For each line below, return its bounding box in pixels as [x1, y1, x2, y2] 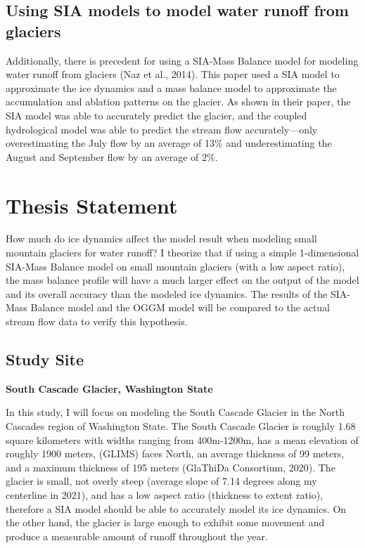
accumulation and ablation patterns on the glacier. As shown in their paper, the [6, 94, 351, 109]
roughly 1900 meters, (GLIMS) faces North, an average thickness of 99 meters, [6, 446, 345, 461]
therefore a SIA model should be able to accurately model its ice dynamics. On [6, 501, 347, 516]
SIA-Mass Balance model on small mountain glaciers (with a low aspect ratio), [6, 259, 345, 273]
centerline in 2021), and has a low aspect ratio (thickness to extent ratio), [6, 487, 324, 502]
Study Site [6, 348, 84, 370]
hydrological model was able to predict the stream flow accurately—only [6, 122, 318, 136]
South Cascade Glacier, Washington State [6, 381, 213, 396]
